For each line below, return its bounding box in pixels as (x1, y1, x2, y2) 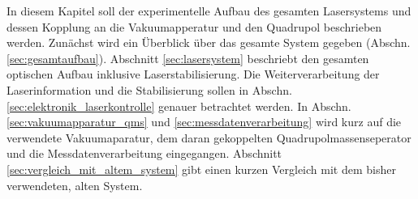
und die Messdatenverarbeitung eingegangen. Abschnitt (6, 145, 282, 162)
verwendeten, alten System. (6, 176, 143, 193)
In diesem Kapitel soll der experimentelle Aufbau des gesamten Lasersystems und (6, 2, 412, 19)
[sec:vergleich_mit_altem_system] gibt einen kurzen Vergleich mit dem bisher (6, 160, 396, 177)
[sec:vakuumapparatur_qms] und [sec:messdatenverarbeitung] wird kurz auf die (6, 113, 402, 130)
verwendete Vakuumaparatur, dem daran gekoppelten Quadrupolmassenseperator (6, 129, 412, 146)
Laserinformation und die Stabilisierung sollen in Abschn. (6, 81, 292, 98)
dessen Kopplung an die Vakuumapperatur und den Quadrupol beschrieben (6, 18, 382, 35)
